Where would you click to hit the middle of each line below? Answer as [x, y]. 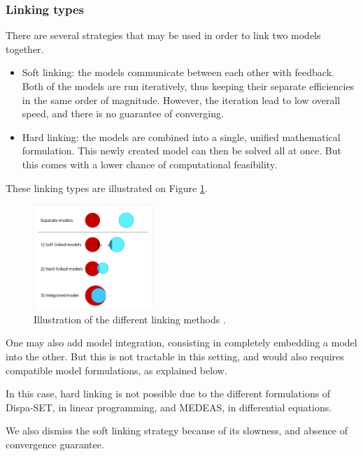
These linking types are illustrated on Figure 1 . [107, 187]
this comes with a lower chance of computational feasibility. [150, 164]
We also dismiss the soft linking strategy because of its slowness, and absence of [177, 431]
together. [25, 49]
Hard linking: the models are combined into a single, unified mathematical [181, 137]
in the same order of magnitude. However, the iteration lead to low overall [181, 100]
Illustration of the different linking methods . [130, 319]
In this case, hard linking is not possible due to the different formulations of [168, 394]
